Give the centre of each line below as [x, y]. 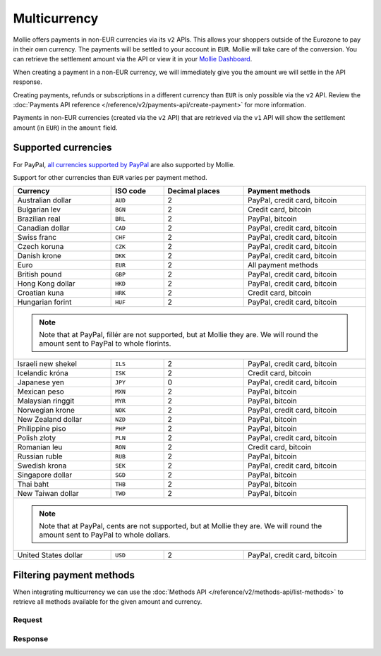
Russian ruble [40, 456]
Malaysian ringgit [46, 401]
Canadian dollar [43, 228]
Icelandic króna [43, 373]
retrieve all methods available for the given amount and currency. [108, 602]
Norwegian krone [46, 411]
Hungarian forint [44, 302]
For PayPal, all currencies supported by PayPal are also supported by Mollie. [124, 164]
